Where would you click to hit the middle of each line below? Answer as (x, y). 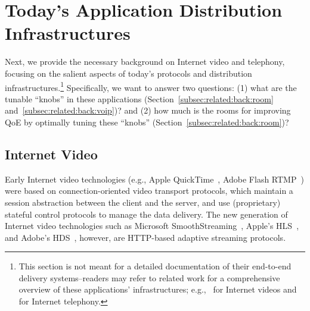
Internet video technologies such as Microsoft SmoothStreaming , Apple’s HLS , (152, 226)
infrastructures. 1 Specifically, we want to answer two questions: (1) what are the (151, 86)
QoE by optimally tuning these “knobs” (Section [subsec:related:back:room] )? (147, 122)
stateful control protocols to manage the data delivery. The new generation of (146, 214)
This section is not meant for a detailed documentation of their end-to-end (155, 266)
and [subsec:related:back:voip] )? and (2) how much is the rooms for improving (148, 110)
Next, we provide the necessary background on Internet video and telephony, (145, 62)
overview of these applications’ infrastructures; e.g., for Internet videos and (158, 289)
